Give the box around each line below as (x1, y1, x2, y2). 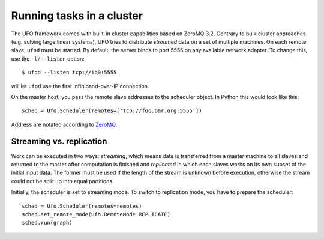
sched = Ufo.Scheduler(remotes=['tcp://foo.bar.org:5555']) (22, 107, 202, 114)
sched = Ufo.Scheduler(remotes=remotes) (22, 202, 142, 210)
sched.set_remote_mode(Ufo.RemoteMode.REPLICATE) (22, 211, 171, 217)
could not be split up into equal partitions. (11, 177, 114, 184)
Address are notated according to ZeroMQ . (11, 121, 118, 128)
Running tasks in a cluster (11, 9, 143, 22)
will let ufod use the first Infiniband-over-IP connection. (11, 82, 149, 89)
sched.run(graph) (22, 219, 73, 226)
